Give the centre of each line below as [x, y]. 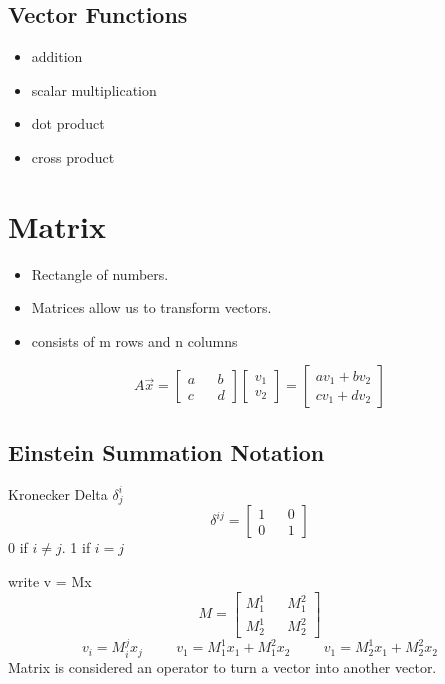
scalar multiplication [94, 89]
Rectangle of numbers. [100, 273]
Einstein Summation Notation [166, 451]
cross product [73, 156]
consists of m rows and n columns [134, 340]
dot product [68, 123]
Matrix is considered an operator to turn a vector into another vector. [222, 666]
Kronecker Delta [58, 493]
